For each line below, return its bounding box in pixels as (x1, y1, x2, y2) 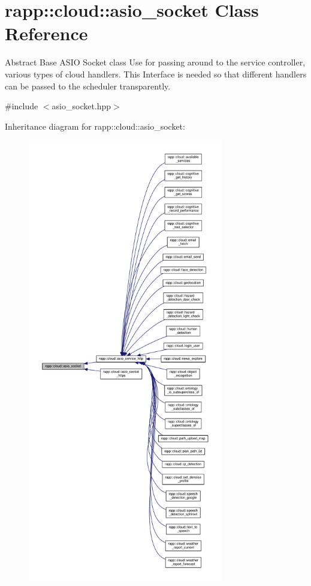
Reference (5, 21, 88, 46)
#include (5, 100, 38, 112)
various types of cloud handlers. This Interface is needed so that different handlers (5, 67, 307, 80)
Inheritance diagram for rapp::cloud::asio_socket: (5, 119, 185, 132)
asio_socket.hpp (52, 100, 111, 112)
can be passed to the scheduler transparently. (5, 79, 171, 92)
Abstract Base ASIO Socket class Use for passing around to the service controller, (5, 56, 306, 68)
